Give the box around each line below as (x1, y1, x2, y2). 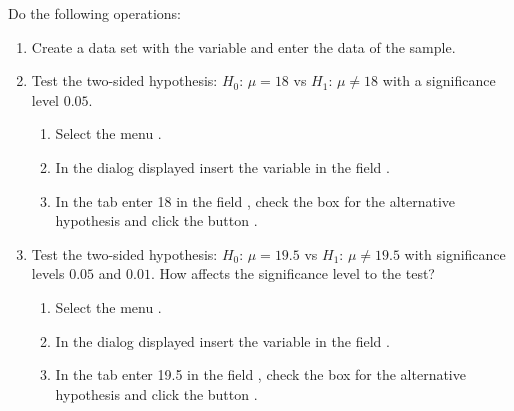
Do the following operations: (8, 3, 181, 23)
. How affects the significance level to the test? (150, 263, 435, 284)
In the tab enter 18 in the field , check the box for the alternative (55, 190, 456, 211)
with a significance (382, 70, 496, 91)
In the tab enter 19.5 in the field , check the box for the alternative (55, 364, 466, 385)
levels (31, 263, 65, 284)
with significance (404, 243, 506, 264)
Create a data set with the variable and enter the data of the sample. (31, 36, 456, 57)
